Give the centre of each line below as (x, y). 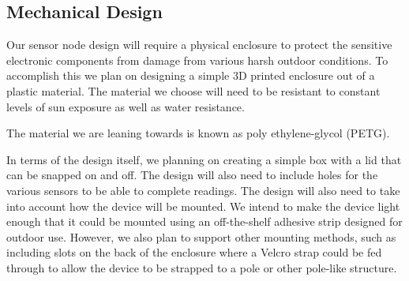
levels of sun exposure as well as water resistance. (126, 106)
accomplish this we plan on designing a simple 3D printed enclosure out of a (191, 75)
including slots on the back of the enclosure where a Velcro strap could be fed (194, 252)
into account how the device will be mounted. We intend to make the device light (203, 206)
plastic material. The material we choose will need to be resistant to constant (193, 90)
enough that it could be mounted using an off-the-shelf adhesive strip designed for (204, 221)
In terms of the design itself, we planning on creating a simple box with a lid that (204, 159)
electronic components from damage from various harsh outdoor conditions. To (197, 60)
